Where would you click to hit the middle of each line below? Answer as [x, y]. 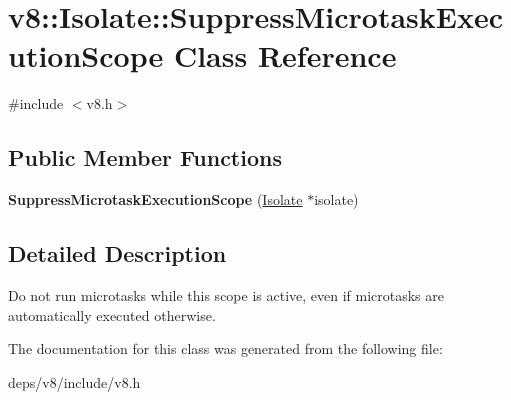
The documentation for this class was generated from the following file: [225, 348]
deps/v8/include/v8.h [74, 381]
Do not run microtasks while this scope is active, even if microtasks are [226, 294]
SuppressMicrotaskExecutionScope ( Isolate [155, 199]
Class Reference [285, 55]
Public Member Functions [145, 157]
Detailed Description [117, 253]
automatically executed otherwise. [112, 314]
